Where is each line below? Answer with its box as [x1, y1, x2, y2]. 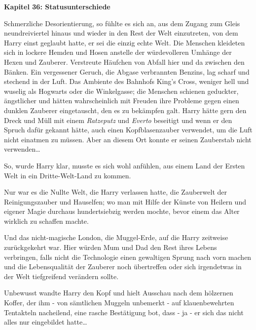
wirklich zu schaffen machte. [4, 215, 89, 226]
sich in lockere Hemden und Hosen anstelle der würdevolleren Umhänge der [4, 47, 232, 57]
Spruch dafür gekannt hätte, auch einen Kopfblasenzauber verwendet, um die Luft [4, 124, 253, 135]
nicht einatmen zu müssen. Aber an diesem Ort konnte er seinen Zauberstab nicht [4, 134, 252, 144]
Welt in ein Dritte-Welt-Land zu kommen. [4, 170, 131, 180]
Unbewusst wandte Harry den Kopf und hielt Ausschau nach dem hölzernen [4, 288, 233, 298]
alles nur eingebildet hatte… [4, 317, 87, 327]
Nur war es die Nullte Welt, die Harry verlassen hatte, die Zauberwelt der [4, 187, 227, 197]
